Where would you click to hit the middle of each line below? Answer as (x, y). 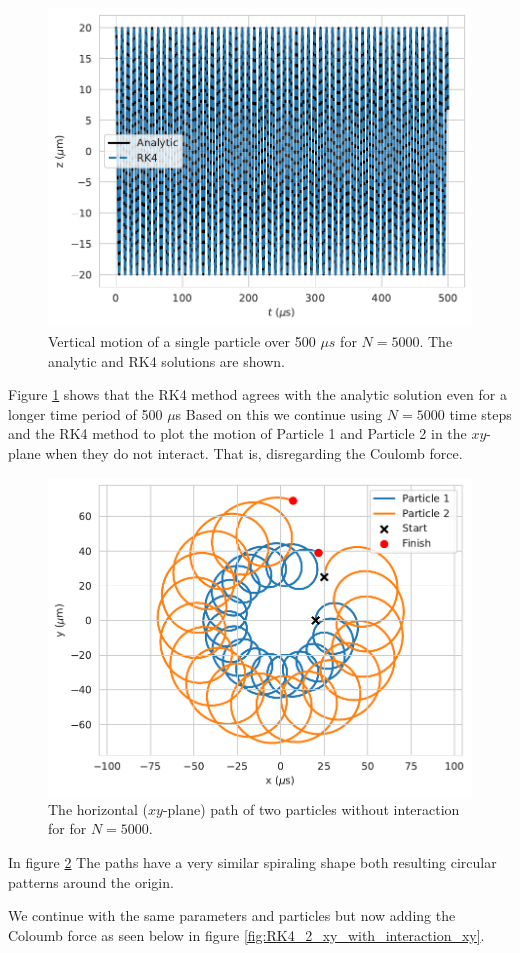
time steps (480, 413)
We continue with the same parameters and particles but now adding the (232, 915)
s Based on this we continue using (279, 413)
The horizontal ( (98, 808)
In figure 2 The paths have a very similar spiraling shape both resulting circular (252, 862)
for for (67, 828)
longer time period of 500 (85, 413)
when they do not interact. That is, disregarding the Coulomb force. (254, 453)
